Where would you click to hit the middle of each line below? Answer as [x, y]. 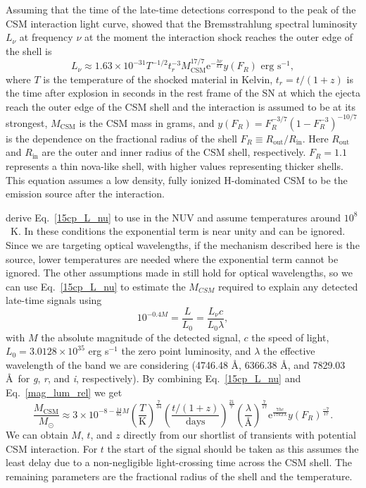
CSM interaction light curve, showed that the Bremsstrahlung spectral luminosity [182, 23]
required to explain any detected [288, 286]
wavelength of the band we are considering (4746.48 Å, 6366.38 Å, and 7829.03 [176, 364]
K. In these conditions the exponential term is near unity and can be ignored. [178, 231]
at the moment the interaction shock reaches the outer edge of [218, 37]
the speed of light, [290, 337]
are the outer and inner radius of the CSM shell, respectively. [174, 152]
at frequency [46, 37]
